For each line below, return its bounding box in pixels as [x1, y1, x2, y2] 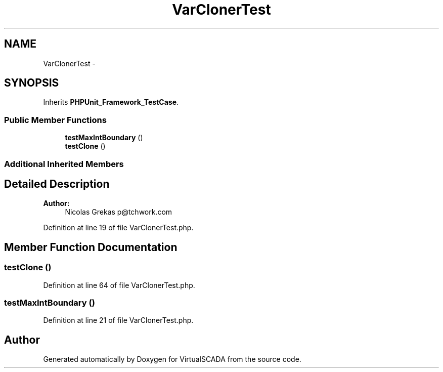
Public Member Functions [4, 114, 107, 125]
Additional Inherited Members [4, 158, 124, 169]
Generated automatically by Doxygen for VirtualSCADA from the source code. [43, 355, 301, 364]
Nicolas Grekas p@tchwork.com [65, 208, 172, 217]
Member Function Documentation [4, 240, 178, 254]
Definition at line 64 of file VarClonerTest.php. [43, 280, 195, 290]
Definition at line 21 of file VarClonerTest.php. [43, 316, 194, 325]
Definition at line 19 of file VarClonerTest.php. [43, 223, 194, 232]
